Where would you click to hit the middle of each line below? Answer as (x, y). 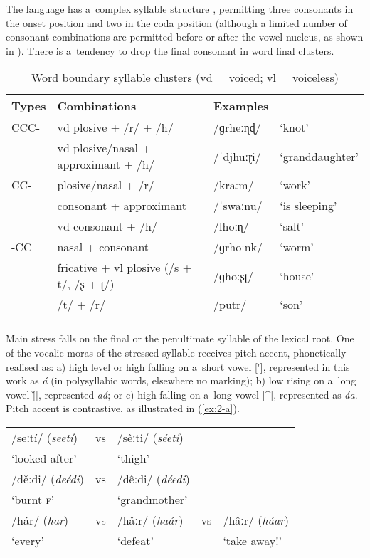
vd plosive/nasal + (104, 148)
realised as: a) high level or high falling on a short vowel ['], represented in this (178, 366)
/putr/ (230, 305)
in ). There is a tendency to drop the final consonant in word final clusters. (170, 50)
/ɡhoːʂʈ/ (234, 275)
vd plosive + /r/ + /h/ (115, 127)
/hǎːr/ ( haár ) (150, 520)
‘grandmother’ (152, 499)
